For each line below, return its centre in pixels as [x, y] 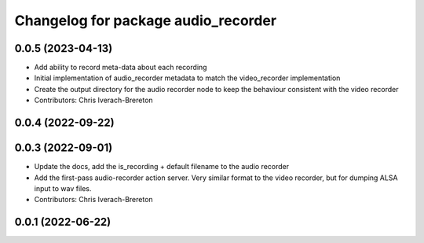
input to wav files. [63, 188]
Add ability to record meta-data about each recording [121, 68]
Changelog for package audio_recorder [146, 20]
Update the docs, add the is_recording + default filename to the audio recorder [162, 167]
